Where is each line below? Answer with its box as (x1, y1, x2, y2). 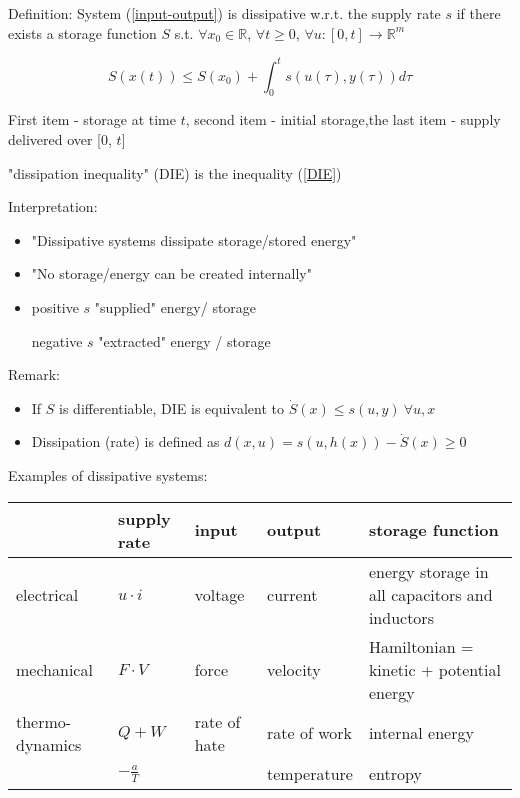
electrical (16, 582, 79, 606)
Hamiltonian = (368, 634, 474, 658)
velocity (267, 657, 321, 681)
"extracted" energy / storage (98, 330, 271, 351)
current (267, 582, 318, 606)
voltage (194, 582, 245, 606)
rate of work (267, 721, 353, 745)
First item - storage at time (8, 109, 176, 130)
